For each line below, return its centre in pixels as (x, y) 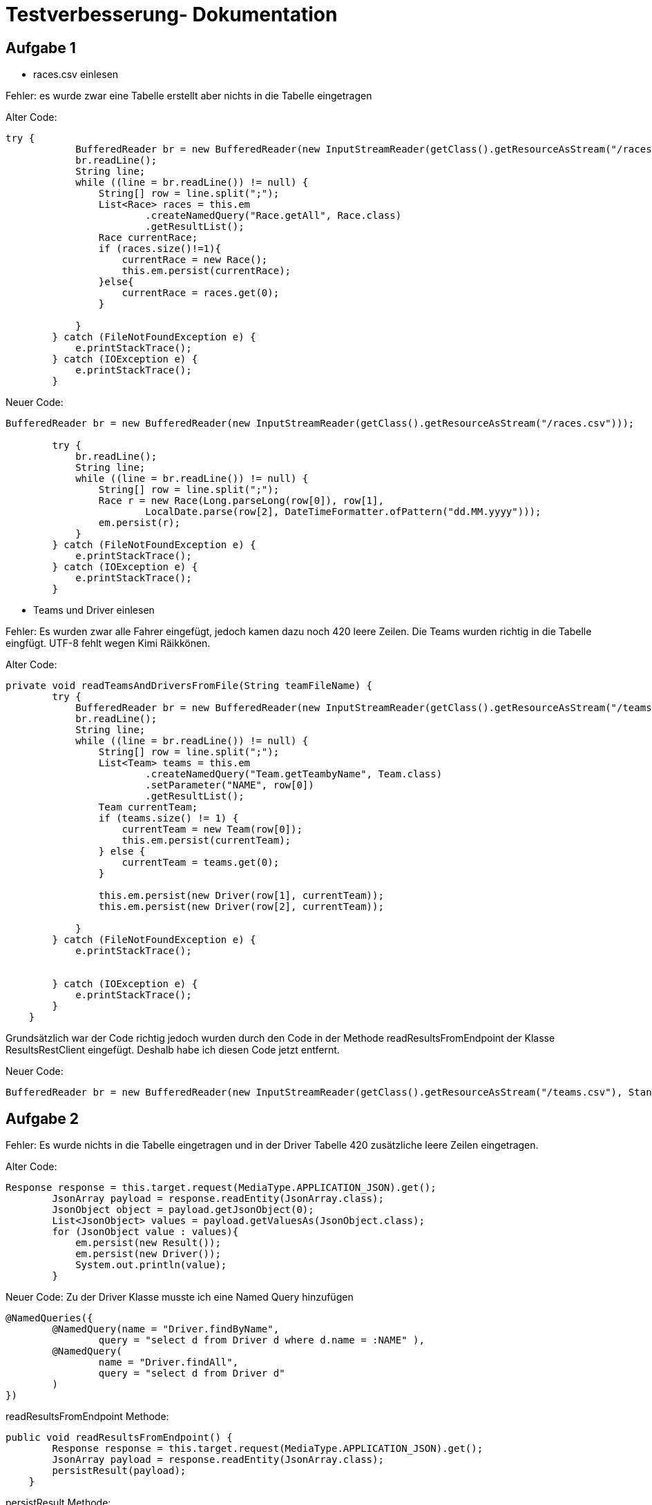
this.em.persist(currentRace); (207, 271)
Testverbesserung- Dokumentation (172, 14)
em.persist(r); (139, 523)
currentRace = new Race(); (195, 260)
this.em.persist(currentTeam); (207, 841)
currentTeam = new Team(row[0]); (212, 829)
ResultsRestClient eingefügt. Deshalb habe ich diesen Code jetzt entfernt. (173, 1050)
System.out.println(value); (151, 1265)
